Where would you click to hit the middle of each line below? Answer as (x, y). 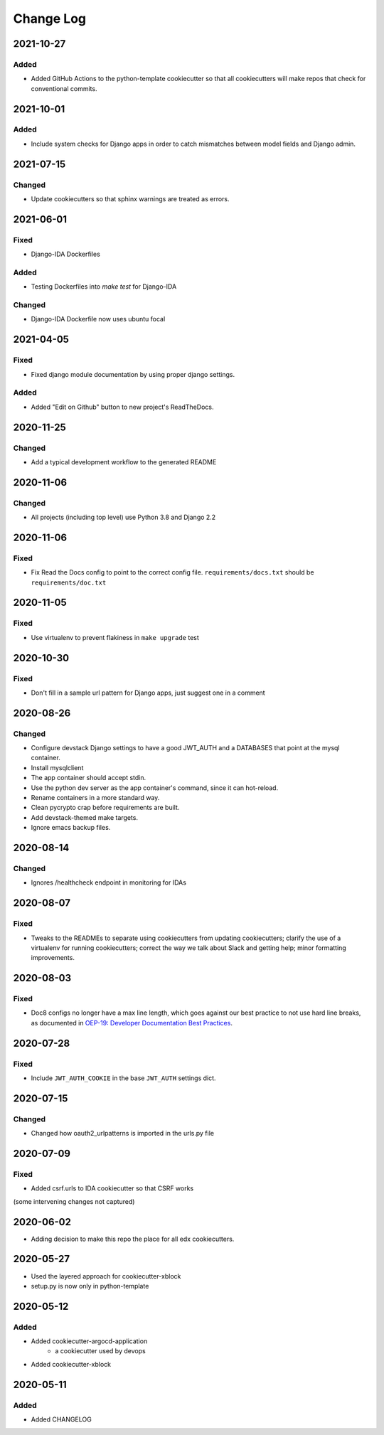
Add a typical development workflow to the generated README (124, 462)
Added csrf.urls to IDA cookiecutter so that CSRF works (112, 1188)
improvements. (53, 958)
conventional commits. (64, 88)
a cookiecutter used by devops (100, 1351)
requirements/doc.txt (69, 582)
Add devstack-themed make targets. (85, 817)
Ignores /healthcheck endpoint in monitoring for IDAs (108, 882)
